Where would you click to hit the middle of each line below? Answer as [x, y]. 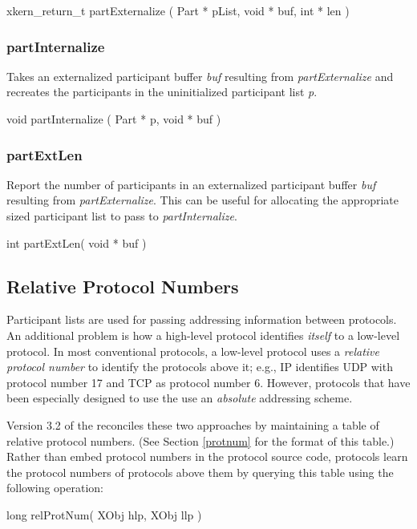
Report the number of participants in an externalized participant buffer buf [191, 184]
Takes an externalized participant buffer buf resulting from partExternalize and [200, 76]
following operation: [55, 488]
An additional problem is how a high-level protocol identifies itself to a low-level [203, 335]
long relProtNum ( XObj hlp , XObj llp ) [104, 514]
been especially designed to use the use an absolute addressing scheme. [180, 398]
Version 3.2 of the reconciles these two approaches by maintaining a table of [193, 424]
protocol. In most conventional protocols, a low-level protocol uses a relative [193, 351]
